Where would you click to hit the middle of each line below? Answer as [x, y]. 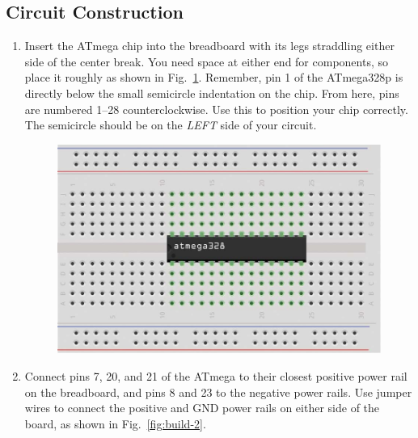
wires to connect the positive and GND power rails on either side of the [202, 408]
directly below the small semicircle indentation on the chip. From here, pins [212, 93]
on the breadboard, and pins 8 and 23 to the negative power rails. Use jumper [218, 392]
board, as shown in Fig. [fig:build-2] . [115, 423]
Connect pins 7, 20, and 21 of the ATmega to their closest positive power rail [216, 376]
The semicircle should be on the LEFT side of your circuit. [171, 125]
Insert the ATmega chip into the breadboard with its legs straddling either [209, 46]
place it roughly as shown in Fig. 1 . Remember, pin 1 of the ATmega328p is [214, 77]
